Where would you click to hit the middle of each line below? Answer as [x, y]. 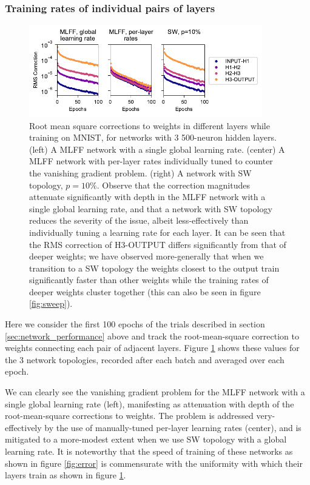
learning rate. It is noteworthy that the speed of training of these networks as [149, 451]
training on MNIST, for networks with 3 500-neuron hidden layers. [153, 137]
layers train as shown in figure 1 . [66, 475]
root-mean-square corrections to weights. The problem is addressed [129, 416]
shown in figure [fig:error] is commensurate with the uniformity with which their [154, 463]
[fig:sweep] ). [51, 303]
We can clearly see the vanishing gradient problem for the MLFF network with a [155, 392]
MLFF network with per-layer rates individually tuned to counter [151, 161]
